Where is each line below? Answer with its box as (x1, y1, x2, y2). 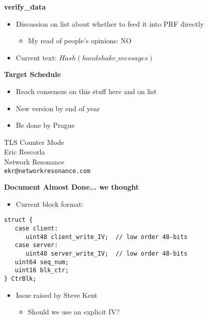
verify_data (4, 2, 46, 12)
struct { (4, 216, 33, 224)
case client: (15, 225, 58, 232)
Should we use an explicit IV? (28, 306, 120, 317)
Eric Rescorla (4, 146, 45, 157)
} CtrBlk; (4, 275, 37, 282)
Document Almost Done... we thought (4, 182, 139, 192)
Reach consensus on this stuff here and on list (16, 86, 157, 96)
